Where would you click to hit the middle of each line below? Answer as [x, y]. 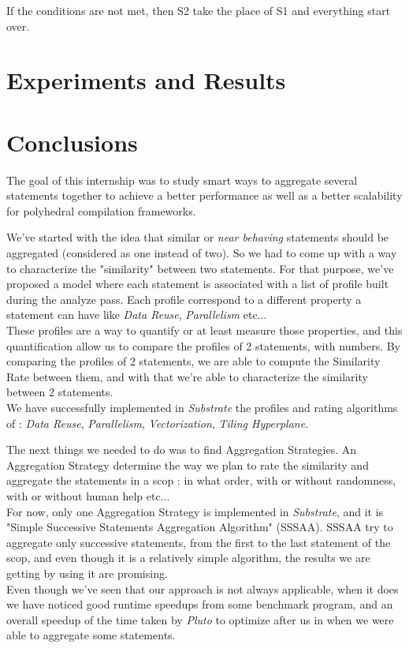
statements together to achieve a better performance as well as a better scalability [204, 195]
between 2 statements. [60, 392]
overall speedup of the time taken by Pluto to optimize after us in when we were [200, 619]
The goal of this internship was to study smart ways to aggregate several [182, 180]
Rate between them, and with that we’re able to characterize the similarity [187, 376]
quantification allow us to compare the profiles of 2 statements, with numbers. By [204, 345]
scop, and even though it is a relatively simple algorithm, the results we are [188, 558]
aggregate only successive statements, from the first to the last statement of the [199, 542]
